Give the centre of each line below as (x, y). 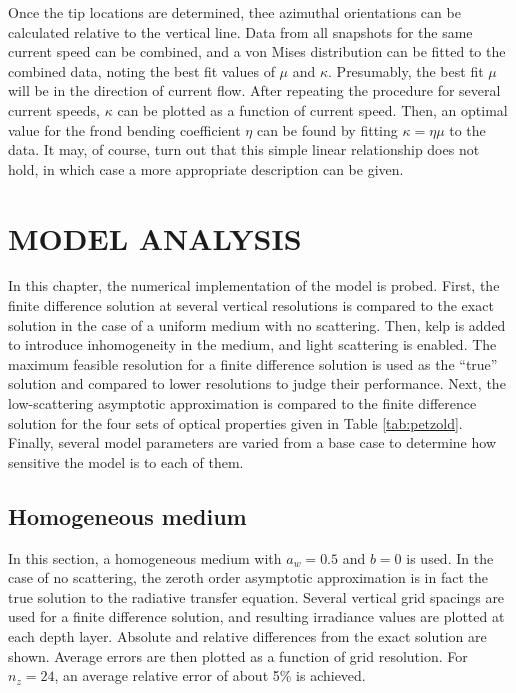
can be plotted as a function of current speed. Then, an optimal (312, 109)
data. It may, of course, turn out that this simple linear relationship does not (244, 149)
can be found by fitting (327, 129)
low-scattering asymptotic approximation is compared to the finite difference (242, 403)
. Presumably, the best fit (406, 70)
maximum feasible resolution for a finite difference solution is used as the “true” (253, 363)
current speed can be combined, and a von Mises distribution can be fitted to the (257, 51)
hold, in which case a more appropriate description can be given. (206, 168)
